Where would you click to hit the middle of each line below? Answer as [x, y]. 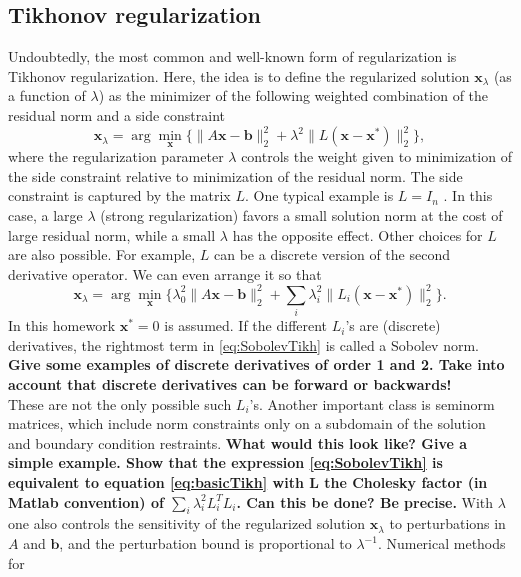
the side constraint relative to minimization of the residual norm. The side [235, 175]
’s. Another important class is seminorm [372, 403]
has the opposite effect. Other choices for [357, 234]
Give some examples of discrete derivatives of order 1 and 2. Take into [256, 364]
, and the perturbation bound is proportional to [205, 543]
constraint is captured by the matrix [119, 195]
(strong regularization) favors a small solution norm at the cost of [301, 215]
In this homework [62, 325]
